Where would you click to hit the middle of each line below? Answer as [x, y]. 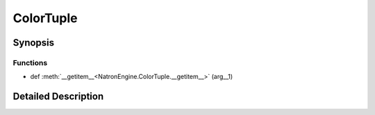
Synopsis [34, 43]
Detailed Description [58, 97]
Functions [30, 62]
